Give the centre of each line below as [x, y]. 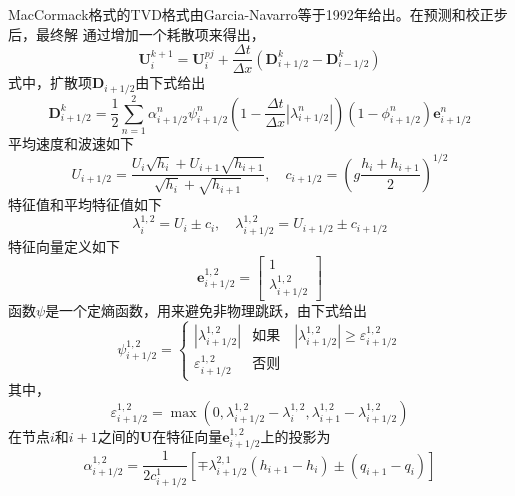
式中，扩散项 [50, 82]
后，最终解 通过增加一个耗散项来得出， [136, 33]
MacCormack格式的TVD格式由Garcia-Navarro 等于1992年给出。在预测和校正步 [258, 14]
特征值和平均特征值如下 [85, 203]
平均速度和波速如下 [71, 142]
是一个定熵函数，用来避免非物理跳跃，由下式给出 [206, 309]
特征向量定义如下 [64, 245]
